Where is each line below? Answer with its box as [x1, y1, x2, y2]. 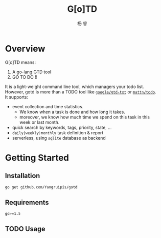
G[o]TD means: [5, 59, 36, 65]
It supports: [5, 94, 28, 100]
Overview [5, 43, 46, 54]
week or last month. [19, 119, 60, 125]
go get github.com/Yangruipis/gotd [5, 184, 78, 190]
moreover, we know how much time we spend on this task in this [19, 114, 150, 120]
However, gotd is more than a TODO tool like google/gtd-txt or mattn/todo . [5, 89, 157, 94]
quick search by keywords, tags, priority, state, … [12, 124, 112, 130]
